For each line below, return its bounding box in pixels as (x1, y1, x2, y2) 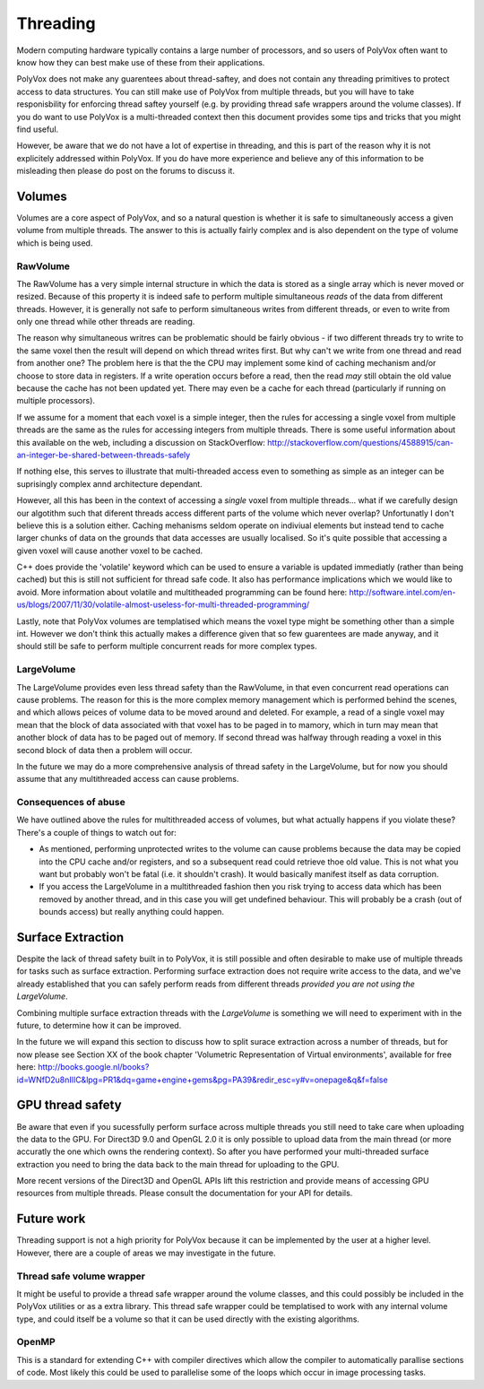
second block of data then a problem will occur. (16, 744, 193, 755)
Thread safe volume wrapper (16, 1270, 145, 1282)
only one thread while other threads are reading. (16, 317, 195, 327)
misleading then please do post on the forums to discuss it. (16, 166, 235, 177)
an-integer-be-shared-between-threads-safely (16, 449, 191, 460)
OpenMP (16, 1336, 56, 1349)
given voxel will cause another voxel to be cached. (16, 545, 203, 556)
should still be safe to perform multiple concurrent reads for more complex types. (16, 641, 317, 652)
